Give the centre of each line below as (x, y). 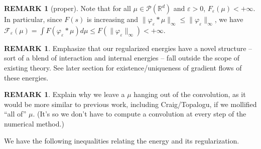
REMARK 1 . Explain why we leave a (64, 94)
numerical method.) (34, 123)
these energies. (26, 77)
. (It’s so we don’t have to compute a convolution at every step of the (140, 114)
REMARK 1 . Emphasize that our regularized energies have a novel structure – (128, 48)
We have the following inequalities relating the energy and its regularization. (122, 140)
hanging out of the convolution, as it (190, 94)
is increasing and (113, 19)
